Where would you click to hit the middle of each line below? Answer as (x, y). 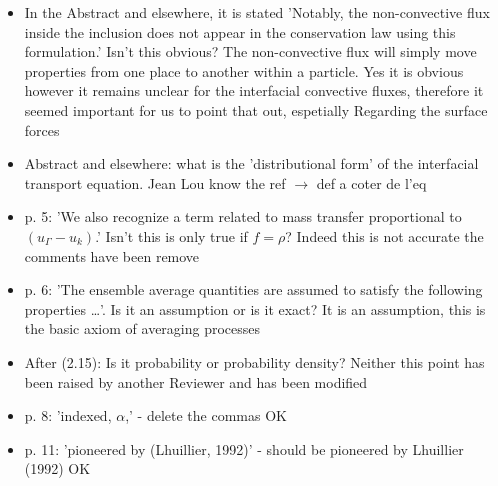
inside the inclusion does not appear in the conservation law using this (240, 31)
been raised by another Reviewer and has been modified (196, 381)
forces (42, 129)
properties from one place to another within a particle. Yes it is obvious (244, 70)
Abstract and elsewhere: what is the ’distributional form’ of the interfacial (251, 163)
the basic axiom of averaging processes (142, 328)
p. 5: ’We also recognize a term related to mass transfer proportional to (243, 216)
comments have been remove (112, 255)
